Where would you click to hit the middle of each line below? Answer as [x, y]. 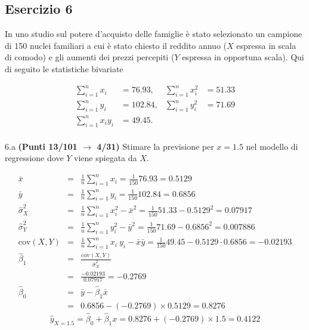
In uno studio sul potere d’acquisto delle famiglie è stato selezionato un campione [154, 34]
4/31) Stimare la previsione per [155, 146]
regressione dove [34, 158]
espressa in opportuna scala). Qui [243, 57]
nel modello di [272, 146]
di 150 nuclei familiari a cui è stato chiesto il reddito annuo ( [116, 45]
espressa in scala [266, 45]
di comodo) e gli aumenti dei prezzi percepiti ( [90, 57]
